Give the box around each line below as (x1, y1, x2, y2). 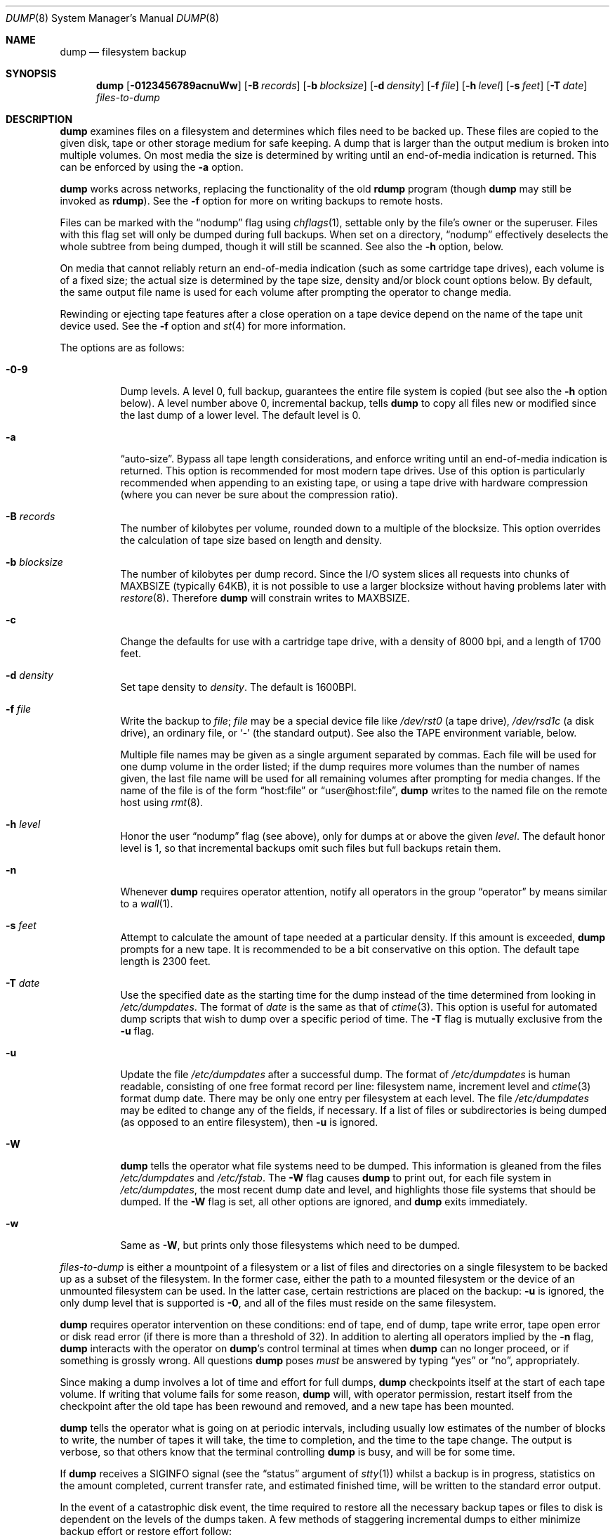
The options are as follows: (60, 342, 185, 354)
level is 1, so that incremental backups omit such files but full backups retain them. (120, 842, 501, 854)
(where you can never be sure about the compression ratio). (120, 488, 398, 500)
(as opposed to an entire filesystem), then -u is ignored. (120, 1116, 378, 1128)
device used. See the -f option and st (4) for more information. (60, 320, 346, 332)
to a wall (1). (120, 898, 173, 909)
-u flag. (120, 1025, 154, 1037)
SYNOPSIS (6, 67, 57, 79)
